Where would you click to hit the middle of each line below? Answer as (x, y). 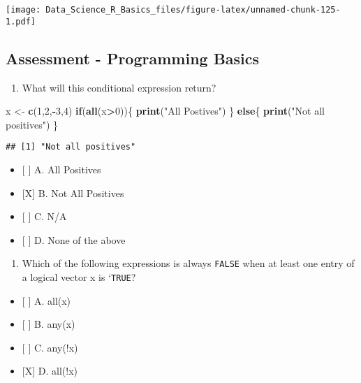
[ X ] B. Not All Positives (73, 193)
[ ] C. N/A (44, 216)
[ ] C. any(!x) (50, 347)
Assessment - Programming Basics (133, 58)
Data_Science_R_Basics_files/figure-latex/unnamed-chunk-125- (193, 10)
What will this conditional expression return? (119, 87)
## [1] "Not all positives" (71, 147)
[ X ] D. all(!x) (50, 371)
